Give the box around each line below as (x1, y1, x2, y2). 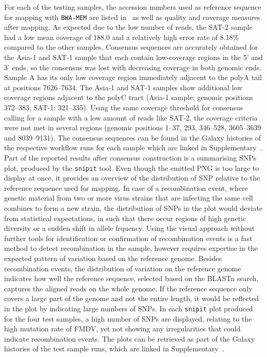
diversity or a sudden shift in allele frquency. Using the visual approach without (4, 223, 255, 233)
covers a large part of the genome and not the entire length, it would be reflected (4, 293, 259, 304)
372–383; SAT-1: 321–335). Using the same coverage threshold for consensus (4, 102, 243, 112)
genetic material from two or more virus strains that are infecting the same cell (4, 192, 253, 203)
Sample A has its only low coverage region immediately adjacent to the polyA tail (4, 72, 262, 83)
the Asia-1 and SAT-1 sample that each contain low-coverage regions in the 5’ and (4, 52, 263, 63)
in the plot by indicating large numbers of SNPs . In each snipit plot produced (4, 303, 253, 313)
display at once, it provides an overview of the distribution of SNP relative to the (4, 172, 260, 183)
